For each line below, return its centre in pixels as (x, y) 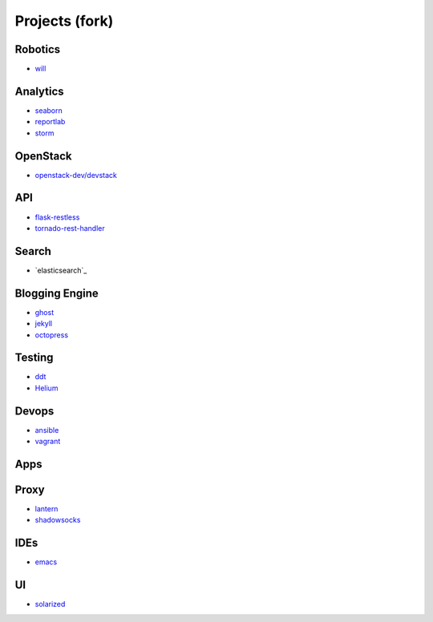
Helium (47, 388)
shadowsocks (58, 520)
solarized (50, 604)
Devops (34, 411)
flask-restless (57, 217)
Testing (34, 358)
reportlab (50, 122)
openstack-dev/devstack (76, 175)
